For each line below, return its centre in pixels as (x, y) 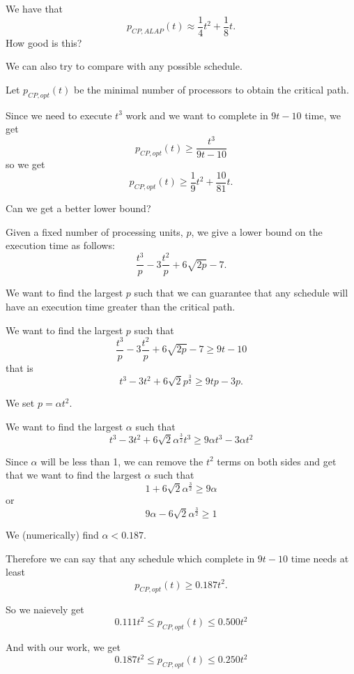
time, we (323, 115)
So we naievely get (45, 609)
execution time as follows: (60, 245)
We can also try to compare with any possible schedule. (124, 66)
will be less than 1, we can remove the (122, 461)
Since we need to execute (59, 115)
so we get (25, 164)
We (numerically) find (52, 535)
